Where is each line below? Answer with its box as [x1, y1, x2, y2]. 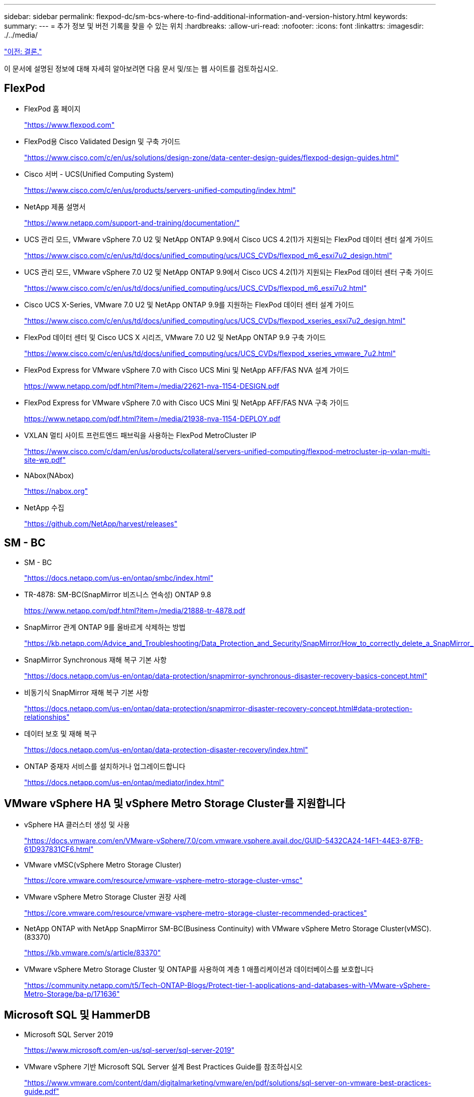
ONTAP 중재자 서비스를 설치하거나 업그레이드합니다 [24, 761, 186, 771]
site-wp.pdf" [24, 455, 66, 464]
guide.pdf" [24, 1087, 59, 1096]
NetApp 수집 [24, 503, 64, 512]
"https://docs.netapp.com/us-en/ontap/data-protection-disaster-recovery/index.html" [24, 745, 308, 754]
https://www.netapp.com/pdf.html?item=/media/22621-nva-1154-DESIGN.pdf [24, 381, 280, 390]
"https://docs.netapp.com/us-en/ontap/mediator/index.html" [24, 778, 224, 787]
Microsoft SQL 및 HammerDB [4, 1008, 151, 1021]
